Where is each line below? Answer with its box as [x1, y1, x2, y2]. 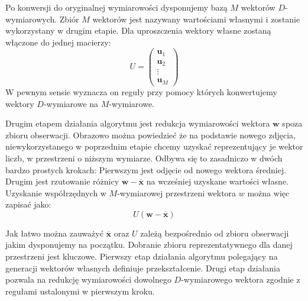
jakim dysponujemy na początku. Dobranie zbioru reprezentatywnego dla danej [5, 238, 293, 251]
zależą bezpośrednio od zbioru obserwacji [140, 226, 289, 239]
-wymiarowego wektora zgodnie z [181, 273, 300, 286]
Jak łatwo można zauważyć [5, 226, 103, 239]
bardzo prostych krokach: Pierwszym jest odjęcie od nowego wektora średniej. [5, 163, 287, 176]
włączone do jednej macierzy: [5, 35, 111, 48]
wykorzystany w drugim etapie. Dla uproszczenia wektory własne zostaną [5, 24, 271, 37]
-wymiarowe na [43, 97, 99, 109]
